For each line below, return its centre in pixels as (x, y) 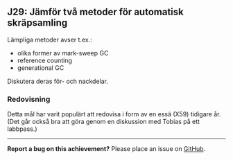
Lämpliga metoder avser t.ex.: (50, 39)
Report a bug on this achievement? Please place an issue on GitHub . (106, 149)
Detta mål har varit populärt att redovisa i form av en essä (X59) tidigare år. (114, 114)
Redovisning (29, 99)
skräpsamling (37, 23)
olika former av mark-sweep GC (63, 53)
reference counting (45, 60)
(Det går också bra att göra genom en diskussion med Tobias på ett (103, 122)
